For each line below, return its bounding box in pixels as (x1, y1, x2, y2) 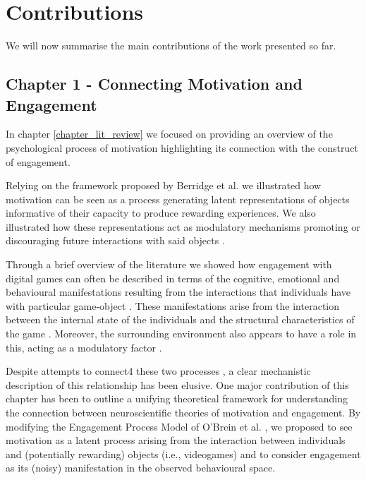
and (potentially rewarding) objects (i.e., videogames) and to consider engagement (6, 446, 361, 461)
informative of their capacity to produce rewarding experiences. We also (6, 205, 316, 220)
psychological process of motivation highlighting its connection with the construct (6, 140, 358, 155)
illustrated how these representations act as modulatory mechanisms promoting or (6, 219, 360, 234)
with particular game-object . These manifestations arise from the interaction (6, 298, 339, 313)
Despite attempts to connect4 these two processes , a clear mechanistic (6, 364, 311, 378)
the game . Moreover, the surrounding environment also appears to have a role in (6, 326, 357, 341)
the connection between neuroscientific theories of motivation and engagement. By (6, 405, 361, 419)
